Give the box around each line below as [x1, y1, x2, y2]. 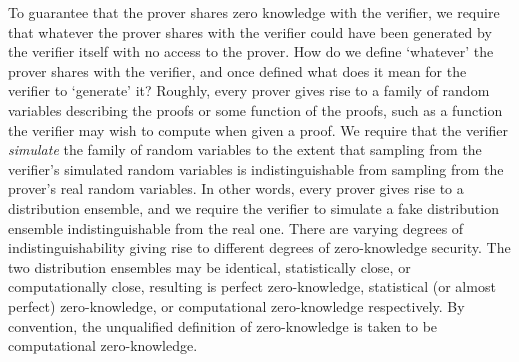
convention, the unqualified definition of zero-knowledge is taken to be [8, 315, 438, 336]
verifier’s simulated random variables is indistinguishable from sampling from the [8, 158, 504, 179]
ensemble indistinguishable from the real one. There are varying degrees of [8, 217, 464, 238]
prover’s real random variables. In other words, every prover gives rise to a [8, 178, 464, 199]
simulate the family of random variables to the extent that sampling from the [8, 139, 482, 160]
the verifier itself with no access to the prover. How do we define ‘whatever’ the [8, 41, 494, 62]
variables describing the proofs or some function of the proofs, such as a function [8, 99, 503, 120]
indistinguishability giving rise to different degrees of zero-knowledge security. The [8, 237, 511, 258]
